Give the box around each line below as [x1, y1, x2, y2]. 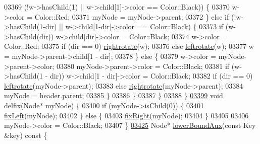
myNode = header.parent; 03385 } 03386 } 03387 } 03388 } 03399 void [4, 90, 223, 101]
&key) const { [4, 129, 47, 140]
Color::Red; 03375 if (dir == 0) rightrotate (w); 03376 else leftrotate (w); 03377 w [4, 41, 254, 51]
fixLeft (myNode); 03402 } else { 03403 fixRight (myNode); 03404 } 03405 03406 [4, 110, 249, 120]
